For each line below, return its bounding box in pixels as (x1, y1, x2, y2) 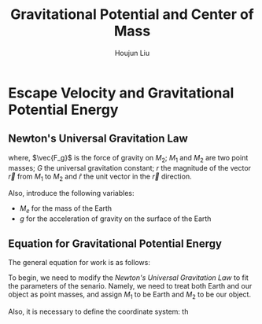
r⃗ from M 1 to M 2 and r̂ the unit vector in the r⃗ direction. (8, 171, 192, 182)
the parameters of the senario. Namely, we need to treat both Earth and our (8, 281, 253, 290)
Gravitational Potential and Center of (10, 6, 254, 24)
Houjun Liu (114, 48, 150, 57)
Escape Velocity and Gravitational (8, 84, 234, 101)
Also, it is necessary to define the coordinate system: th (8, 307, 189, 316)
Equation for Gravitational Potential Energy (8, 237, 223, 250)
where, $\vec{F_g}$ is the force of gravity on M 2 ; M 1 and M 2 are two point (8, 153, 249, 164)
